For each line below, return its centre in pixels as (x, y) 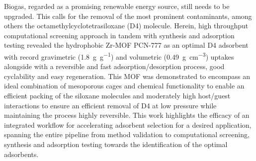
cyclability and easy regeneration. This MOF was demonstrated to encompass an (127, 76)
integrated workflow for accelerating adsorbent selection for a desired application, (128, 124)
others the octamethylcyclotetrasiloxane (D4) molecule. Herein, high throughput (126, 26)
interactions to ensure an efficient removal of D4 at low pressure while (110, 105)
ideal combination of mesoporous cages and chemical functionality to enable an (124, 86)
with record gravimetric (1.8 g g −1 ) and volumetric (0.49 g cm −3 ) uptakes (119, 56)
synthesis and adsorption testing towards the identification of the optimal (116, 144)
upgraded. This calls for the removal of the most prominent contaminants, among (128, 16)
